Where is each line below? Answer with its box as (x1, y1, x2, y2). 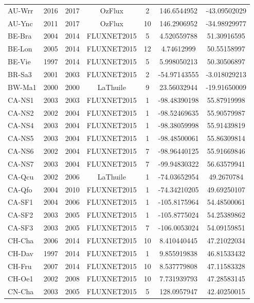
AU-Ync (8, 17, 33, 28)
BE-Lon (8, 43, 32, 54)
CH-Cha (8, 235, 34, 245)
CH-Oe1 (8, 273, 33, 284)
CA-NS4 (8, 120, 34, 131)
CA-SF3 (8, 222, 33, 233)
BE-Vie (8, 56, 31, 67)
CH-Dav (8, 247, 33, 258)
